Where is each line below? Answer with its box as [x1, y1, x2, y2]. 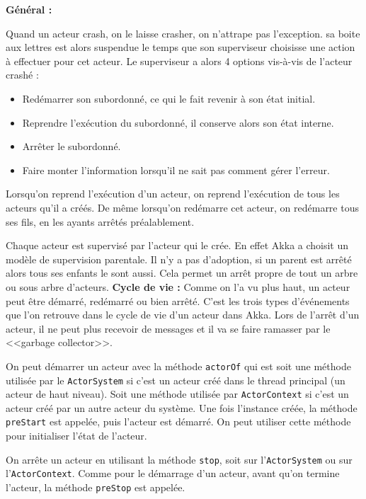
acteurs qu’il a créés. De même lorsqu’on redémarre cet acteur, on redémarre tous [6, 200, 359, 214]
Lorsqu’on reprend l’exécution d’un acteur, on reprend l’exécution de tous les [6, 186, 340, 201]
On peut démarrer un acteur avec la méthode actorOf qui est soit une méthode [6, 358, 351, 373]
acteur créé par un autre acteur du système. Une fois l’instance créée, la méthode [6, 400, 358, 415]
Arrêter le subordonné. [22, 139, 121, 154]
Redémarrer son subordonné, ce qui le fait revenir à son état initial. [22, 91, 316, 105]
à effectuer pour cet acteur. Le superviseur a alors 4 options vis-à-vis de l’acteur [6, 53, 353, 68]
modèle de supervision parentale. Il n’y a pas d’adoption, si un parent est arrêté [6, 251, 352, 266]
